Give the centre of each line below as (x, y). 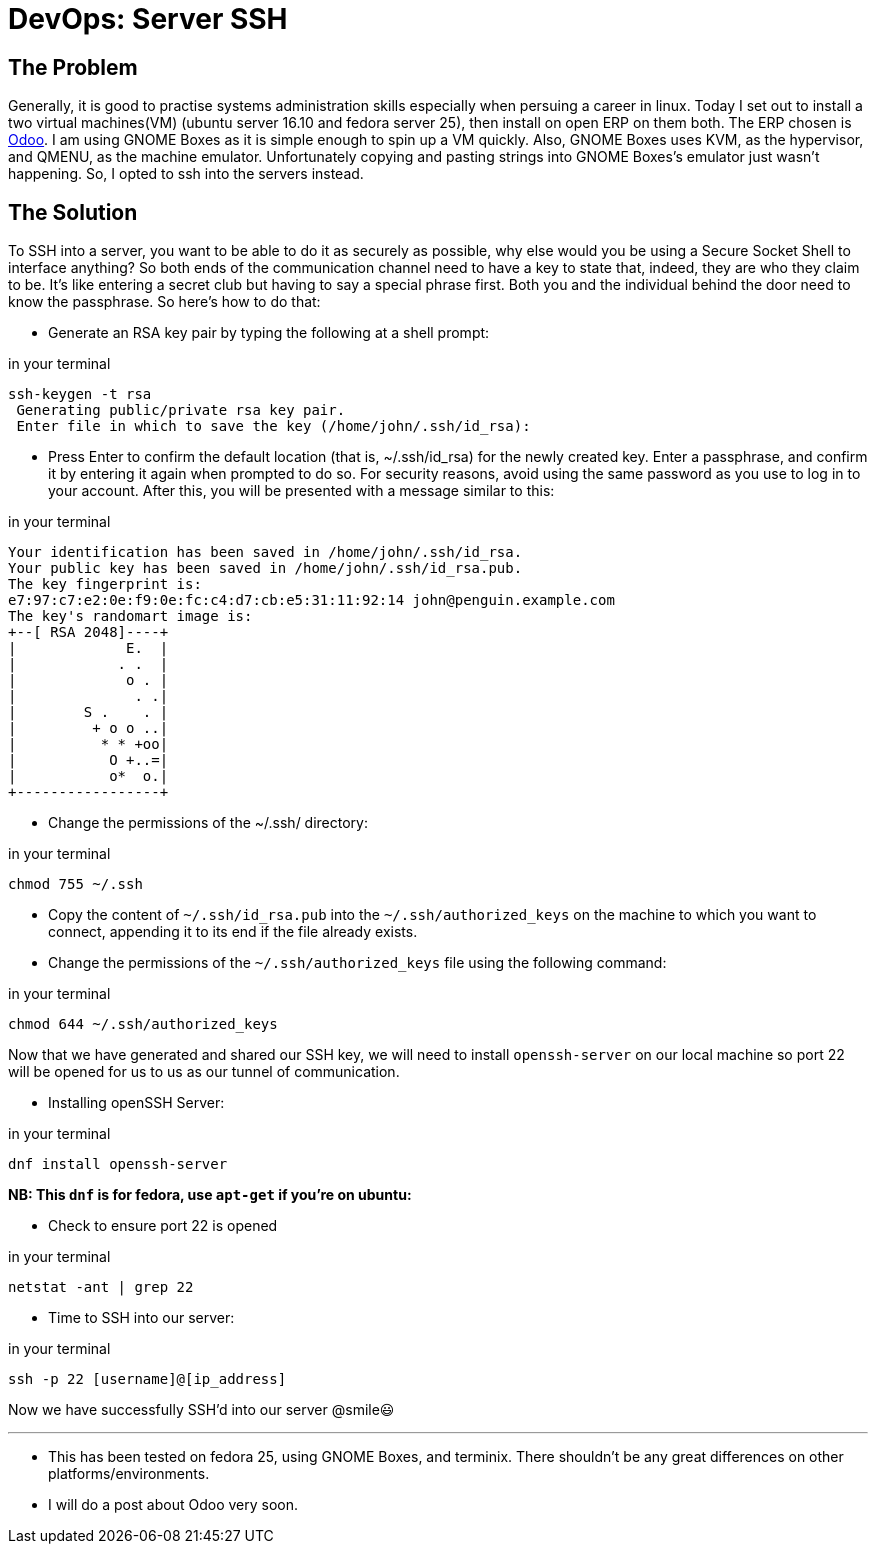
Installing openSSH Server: (136, 1103)
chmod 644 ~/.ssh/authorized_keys (143, 1024)
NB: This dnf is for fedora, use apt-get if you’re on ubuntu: (210, 1195)
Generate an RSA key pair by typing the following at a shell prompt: (269, 333)
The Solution (73, 212)
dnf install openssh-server (118, 1164)
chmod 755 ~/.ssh (75, 884)
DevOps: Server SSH (148, 19)
